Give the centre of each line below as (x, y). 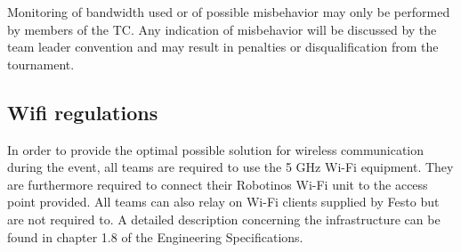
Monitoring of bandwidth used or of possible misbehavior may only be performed (229, 12)
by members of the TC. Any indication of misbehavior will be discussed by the (222, 29)
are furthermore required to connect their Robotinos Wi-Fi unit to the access (218, 184)
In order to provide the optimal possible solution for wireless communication (216, 149)
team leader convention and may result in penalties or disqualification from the (223, 47)
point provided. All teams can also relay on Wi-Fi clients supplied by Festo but (223, 202)
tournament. (41, 64)
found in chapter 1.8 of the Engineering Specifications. (155, 236)
